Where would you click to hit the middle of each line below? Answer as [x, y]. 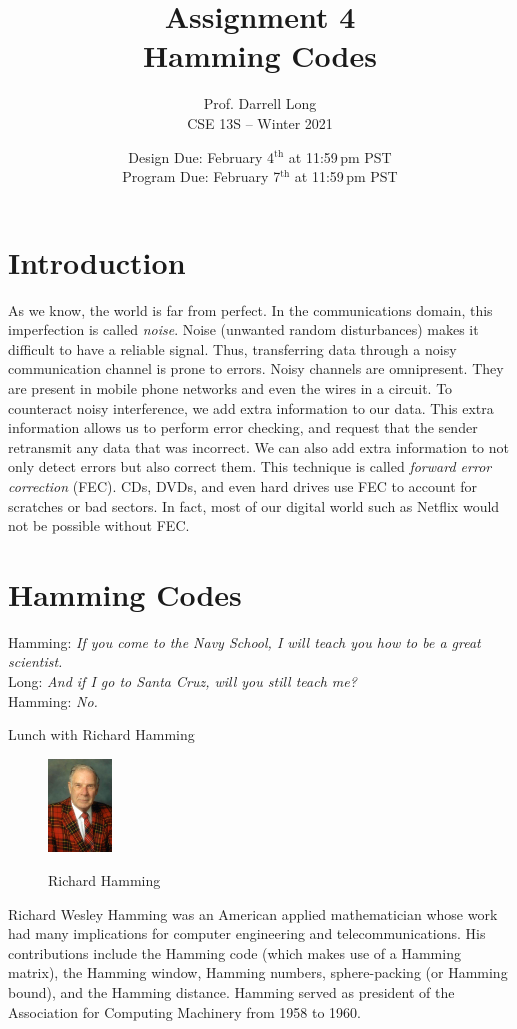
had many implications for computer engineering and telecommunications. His [247, 933]
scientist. [35, 661]
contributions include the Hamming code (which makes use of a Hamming [234, 952]
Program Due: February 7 [201, 176]
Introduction [97, 261]
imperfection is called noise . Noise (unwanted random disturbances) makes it [243, 329]
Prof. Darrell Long [260, 103]
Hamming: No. [53, 700]
